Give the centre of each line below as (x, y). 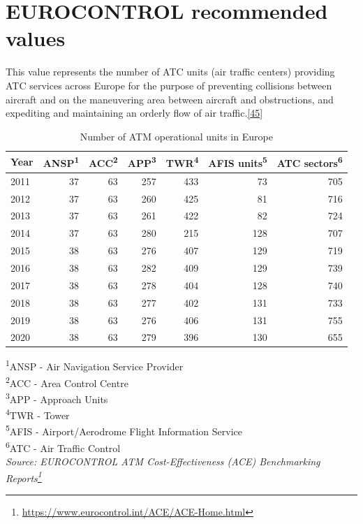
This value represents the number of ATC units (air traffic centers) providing (170, 72)
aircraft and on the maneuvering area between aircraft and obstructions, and (170, 99)
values (36, 38)
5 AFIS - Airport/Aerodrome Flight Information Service (124, 430)
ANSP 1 (61, 162)
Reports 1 (24, 476)
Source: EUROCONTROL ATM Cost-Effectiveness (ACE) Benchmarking (163, 461)
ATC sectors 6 (310, 162)
